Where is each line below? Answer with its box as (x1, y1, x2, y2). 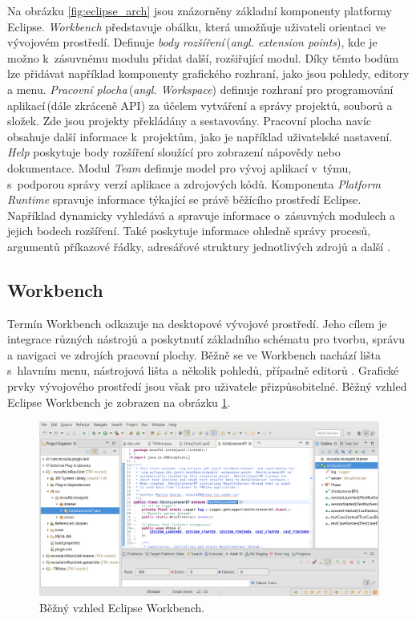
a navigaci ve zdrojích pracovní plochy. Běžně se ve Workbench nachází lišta (7, 346, 381, 363)
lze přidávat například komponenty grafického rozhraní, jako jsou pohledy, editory (7, 65, 410, 82)
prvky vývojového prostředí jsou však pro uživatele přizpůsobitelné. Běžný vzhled (7, 378, 407, 395)
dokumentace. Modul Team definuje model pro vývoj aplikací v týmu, (7, 159, 352, 176)
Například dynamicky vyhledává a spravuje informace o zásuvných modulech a (7, 206, 396, 223)
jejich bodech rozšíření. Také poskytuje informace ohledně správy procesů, (7, 222, 371, 239)
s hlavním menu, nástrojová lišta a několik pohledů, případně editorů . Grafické (7, 362, 399, 379)
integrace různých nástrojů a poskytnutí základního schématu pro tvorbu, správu (7, 331, 406, 347)
